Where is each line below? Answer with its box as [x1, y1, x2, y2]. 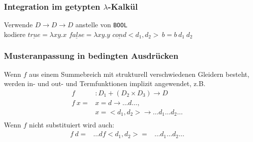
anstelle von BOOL [75, 19, 128, 30]
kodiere [4, 29, 25, 39]
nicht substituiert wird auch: [29, 120, 115, 130]
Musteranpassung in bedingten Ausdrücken [4, 50, 179, 62]
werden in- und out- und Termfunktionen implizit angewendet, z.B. [4, 78, 206, 89]
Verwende [4, 19, 33, 30]
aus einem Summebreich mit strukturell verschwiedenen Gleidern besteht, [29, 69, 250, 79]
